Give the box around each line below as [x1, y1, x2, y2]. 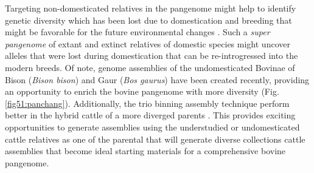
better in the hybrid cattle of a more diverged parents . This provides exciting [5, 109, 296, 121]
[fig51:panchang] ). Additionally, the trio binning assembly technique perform [5, 97, 290, 109]
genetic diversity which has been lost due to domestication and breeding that [5, 13, 292, 26]
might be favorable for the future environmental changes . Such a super [5, 25, 270, 38]
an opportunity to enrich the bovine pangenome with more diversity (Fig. [5, 85, 279, 98]
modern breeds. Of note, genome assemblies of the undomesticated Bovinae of [5, 61, 295, 73]
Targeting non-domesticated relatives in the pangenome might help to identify [5, 2, 296, 14]
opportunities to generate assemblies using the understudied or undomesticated [5, 120, 300, 133]
